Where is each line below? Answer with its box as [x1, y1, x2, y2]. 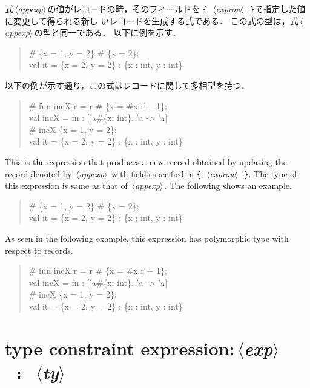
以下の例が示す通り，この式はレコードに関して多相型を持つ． [5, 79, 249, 92]
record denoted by [5, 167, 72, 180]
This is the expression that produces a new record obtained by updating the [5, 155, 288, 168]
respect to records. [5, 243, 73, 256]
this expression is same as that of [5, 179, 128, 192]
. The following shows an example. [164, 179, 292, 192]
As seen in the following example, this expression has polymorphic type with [5, 232, 289, 245]
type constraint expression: [5, 335, 235, 360]
